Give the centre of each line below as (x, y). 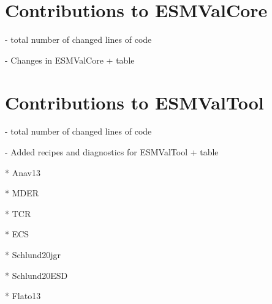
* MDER (22, 193)
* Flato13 (23, 296)
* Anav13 (23, 172)
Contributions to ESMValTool (134, 102)
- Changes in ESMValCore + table (70, 60)
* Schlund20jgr (33, 254)
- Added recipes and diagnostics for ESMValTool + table (112, 152)
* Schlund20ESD (36, 275)
